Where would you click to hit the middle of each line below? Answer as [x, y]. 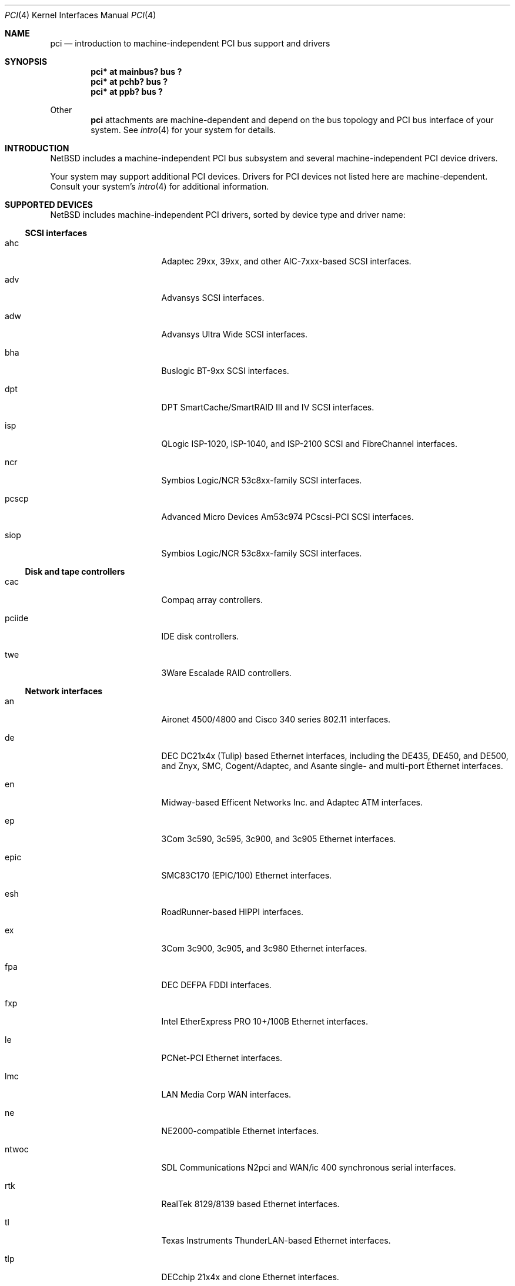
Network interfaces [64, 691]
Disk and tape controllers [75, 571]
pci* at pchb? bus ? [129, 82]
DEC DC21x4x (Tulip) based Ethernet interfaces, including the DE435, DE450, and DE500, [335, 756]
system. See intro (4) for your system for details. [183, 130]
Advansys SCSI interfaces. [213, 298]
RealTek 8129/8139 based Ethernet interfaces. [250, 1204]
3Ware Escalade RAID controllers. [226, 673]
